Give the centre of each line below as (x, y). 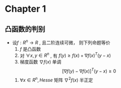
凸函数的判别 (25, 29)
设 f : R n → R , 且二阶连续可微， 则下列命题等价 (61, 42)
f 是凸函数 (30, 49)
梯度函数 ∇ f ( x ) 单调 (41, 62)
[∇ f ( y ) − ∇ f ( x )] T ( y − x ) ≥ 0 (89, 71)
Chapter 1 (26, 9)
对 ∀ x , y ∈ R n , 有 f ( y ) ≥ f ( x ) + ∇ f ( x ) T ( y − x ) (65, 55)
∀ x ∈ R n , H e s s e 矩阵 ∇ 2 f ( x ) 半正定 (56, 79)
